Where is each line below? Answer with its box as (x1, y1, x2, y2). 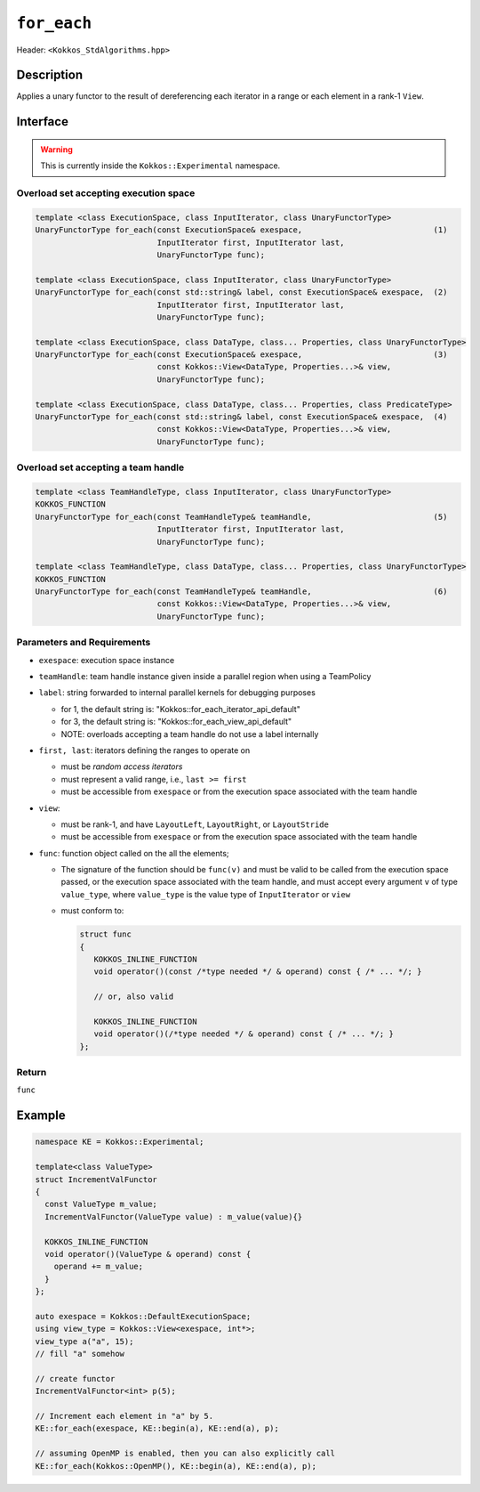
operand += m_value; (53, 1261, 144, 1272)
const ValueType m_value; (44, 1199, 157, 1210)
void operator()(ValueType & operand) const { (44, 1249, 252, 1259)
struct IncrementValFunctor (35, 1174, 157, 1184)
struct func (79, 929, 132, 939)
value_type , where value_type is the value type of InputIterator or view (60, 888, 351, 899)
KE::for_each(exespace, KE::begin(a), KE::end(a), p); (35, 1423, 279, 1433)
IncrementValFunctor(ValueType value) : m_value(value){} (44, 1212, 303, 1221)
